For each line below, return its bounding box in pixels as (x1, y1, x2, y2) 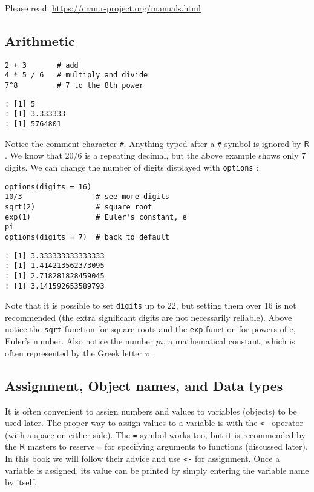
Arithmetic (5, 31, 75, 50)
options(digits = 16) (5, 182, 92, 191)
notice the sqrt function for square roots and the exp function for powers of (5, 323, 287, 335)
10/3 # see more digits (5, 192, 170, 202)
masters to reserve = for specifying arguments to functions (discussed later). (27, 440, 308, 453)
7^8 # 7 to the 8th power (5, 81, 144, 90)
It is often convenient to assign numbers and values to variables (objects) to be (5, 404, 297, 417)
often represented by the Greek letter (5, 346, 143, 359)
